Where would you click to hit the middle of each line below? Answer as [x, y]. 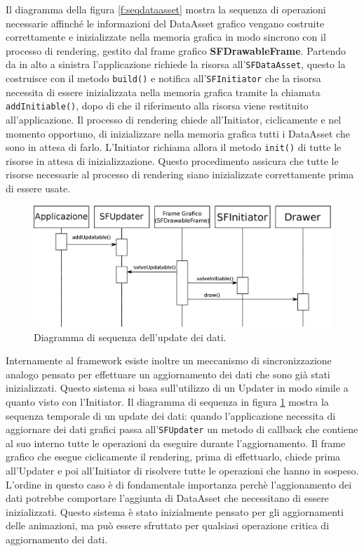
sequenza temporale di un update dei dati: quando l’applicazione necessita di [171, 415]
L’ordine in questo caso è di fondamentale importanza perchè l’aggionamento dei [179, 484]
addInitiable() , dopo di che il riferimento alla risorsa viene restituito [157, 106]
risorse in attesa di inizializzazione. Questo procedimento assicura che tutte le [172, 160]
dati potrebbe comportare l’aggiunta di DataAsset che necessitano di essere [167, 498]
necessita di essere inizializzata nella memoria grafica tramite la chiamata [163, 92]
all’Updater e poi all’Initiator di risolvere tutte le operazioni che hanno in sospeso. [182, 471]
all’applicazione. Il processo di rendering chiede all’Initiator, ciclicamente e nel [174, 119]
